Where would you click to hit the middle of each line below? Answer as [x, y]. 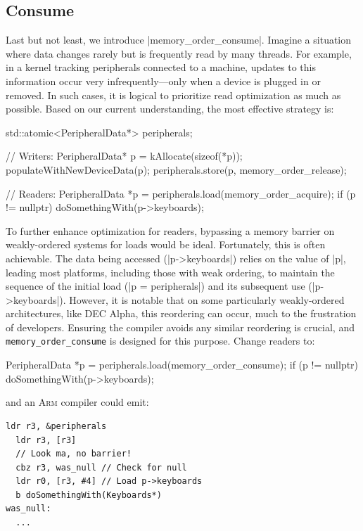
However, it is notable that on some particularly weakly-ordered [207, 299]
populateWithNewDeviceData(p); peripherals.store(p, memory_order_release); [176, 169]
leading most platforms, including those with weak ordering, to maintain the [170, 272]
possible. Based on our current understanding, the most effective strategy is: [170, 109]
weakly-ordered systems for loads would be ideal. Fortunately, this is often [166, 244]
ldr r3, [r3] [46, 440]
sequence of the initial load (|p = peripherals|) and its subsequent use [155, 286]
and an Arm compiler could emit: [77, 402]
